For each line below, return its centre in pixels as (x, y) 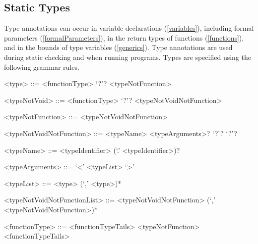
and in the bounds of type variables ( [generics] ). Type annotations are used (118, 47)
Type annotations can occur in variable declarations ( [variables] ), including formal (129, 28)
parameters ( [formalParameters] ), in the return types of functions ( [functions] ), (124, 37)
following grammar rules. (42, 67)
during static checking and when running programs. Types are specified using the (128, 57)
